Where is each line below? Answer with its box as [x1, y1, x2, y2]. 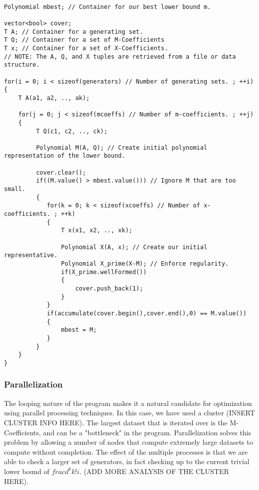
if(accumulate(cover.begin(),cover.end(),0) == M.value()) [46, 309, 247, 317]
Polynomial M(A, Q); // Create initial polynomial [36, 144, 208, 151]
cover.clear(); [36, 169, 86, 176]
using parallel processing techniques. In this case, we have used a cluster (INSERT [4, 407, 255, 418]
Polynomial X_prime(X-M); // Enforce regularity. [61, 260, 229, 267]
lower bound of [4, 466, 50, 476]
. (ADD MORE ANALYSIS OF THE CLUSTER [79, 466, 229, 476]
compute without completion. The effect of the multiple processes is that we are [4, 446, 248, 457]
